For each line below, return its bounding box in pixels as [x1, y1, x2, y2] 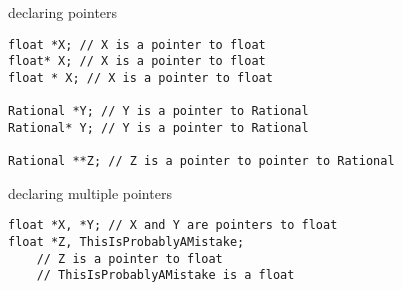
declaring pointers [8, 2, 118, 22]
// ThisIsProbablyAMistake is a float [36, 268, 295, 283]
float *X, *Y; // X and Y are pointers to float [8, 218, 338, 233]
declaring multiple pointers [8, 182, 172, 203]
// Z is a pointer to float [36, 251, 223, 266]
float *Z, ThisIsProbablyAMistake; [8, 235, 245, 250]
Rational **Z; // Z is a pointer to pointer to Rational [8, 154, 395, 169]
